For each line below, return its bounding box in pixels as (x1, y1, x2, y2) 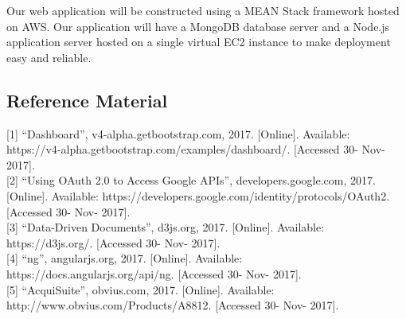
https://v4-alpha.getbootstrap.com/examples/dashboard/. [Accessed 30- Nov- (6, 141, 385, 158)
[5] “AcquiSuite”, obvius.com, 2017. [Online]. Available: (6, 281, 275, 298)
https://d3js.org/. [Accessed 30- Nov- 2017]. (6, 234, 221, 251)
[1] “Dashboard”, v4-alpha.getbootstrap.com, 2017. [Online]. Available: (6, 125, 350, 142)
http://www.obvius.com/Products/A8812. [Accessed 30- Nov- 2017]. (6, 297, 339, 313)
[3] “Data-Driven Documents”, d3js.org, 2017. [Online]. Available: (6, 219, 325, 235)
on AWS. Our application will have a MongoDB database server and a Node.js (6, 18, 390, 34)
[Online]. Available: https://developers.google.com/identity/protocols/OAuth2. (6, 187, 390, 204)
